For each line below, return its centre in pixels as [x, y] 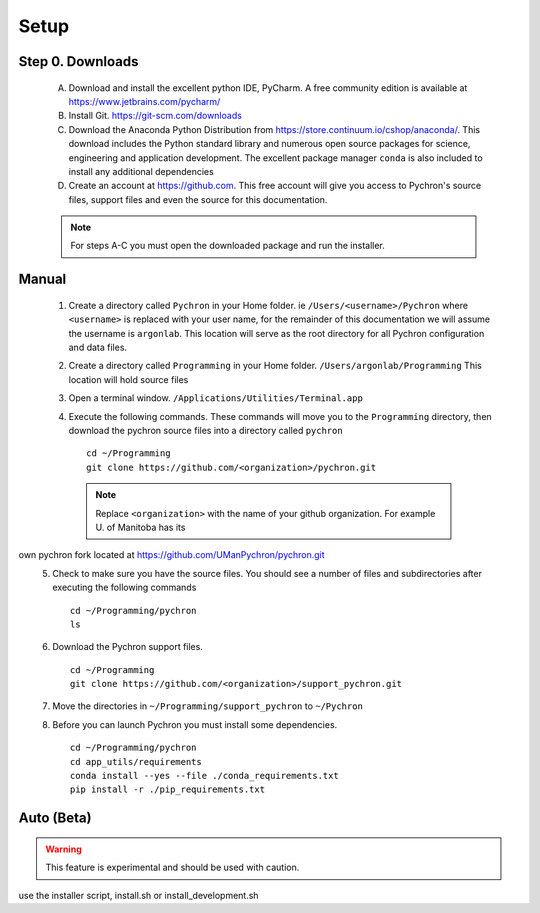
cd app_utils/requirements [136, 761]
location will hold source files [128, 379]
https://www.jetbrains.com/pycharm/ [144, 101]
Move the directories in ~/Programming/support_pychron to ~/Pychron [208, 706]
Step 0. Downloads [78, 61]
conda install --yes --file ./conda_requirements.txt [204, 776]
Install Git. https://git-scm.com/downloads [155, 116]
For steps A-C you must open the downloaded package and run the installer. [227, 246]
